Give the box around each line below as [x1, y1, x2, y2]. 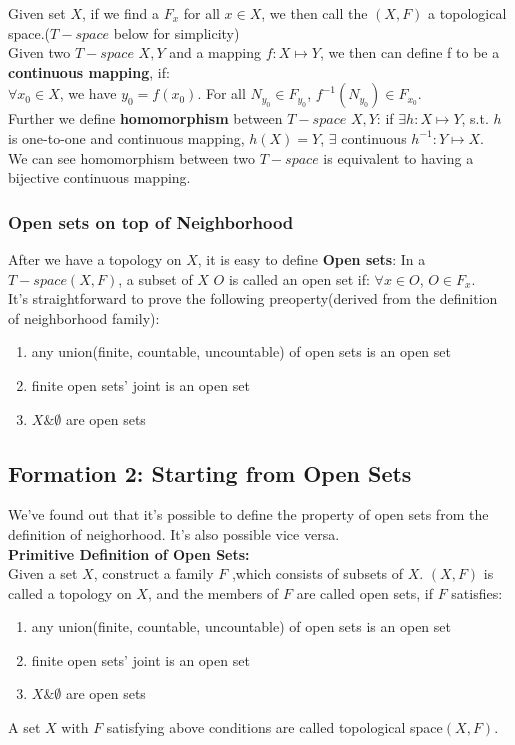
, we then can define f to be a [319, 42, 500, 63]
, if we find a [81, 3, 159, 23]
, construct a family [93, 563, 214, 584]
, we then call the [261, 3, 368, 23]
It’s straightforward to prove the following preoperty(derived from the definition [8, 288, 498, 309]
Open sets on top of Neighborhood [8, 209, 294, 234]
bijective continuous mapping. [8, 167, 191, 188]
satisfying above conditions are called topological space [106, 717, 443, 738]
